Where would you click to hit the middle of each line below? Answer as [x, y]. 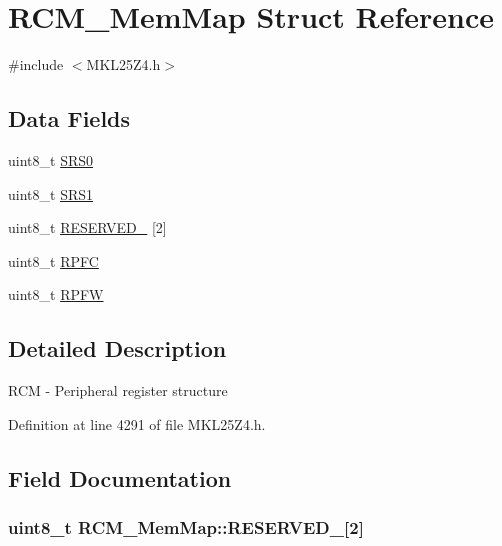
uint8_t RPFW [56, 294]
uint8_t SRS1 [50, 193]
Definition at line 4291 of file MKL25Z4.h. [137, 423]
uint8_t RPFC [53, 260]
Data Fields [69, 118]
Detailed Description [117, 348]
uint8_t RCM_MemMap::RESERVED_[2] [186, 526]
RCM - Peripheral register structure [118, 390]
